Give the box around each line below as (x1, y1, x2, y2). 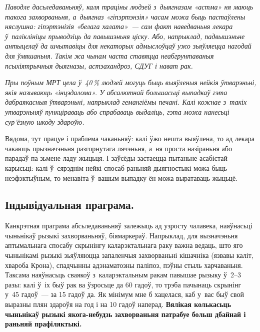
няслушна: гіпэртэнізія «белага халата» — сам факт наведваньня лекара (5, 21, 233, 32)
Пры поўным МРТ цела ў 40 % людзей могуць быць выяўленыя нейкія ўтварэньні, (5, 77, 256, 88)
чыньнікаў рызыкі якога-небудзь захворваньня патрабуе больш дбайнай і (5, 308, 246, 319)
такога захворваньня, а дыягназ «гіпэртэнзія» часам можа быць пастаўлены (5, 11, 245, 22)
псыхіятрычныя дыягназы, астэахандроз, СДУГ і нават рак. (5, 60, 193, 71)
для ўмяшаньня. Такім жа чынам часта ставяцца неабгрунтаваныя (5, 50, 214, 61)
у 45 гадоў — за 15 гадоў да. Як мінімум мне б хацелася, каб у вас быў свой (5, 289, 244, 299)
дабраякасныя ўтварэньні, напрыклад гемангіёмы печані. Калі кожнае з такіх (5, 97, 247, 107)
